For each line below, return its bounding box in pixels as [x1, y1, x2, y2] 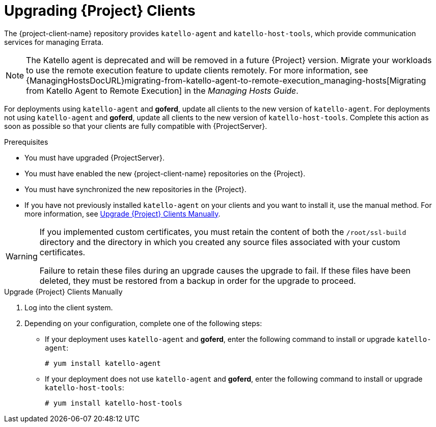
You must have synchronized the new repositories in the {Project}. [24, 184, 247, 194]
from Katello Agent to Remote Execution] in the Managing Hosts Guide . [26, 85, 298, 96]
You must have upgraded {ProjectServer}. [24, 153, 165, 162]
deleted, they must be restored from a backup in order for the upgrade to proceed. [39, 275, 356, 286]
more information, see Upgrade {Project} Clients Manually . [24, 209, 221, 218]
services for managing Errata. [4, 37, 103, 46]
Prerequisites [4, 137, 48, 146]
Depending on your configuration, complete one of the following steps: [24, 318, 262, 328]
